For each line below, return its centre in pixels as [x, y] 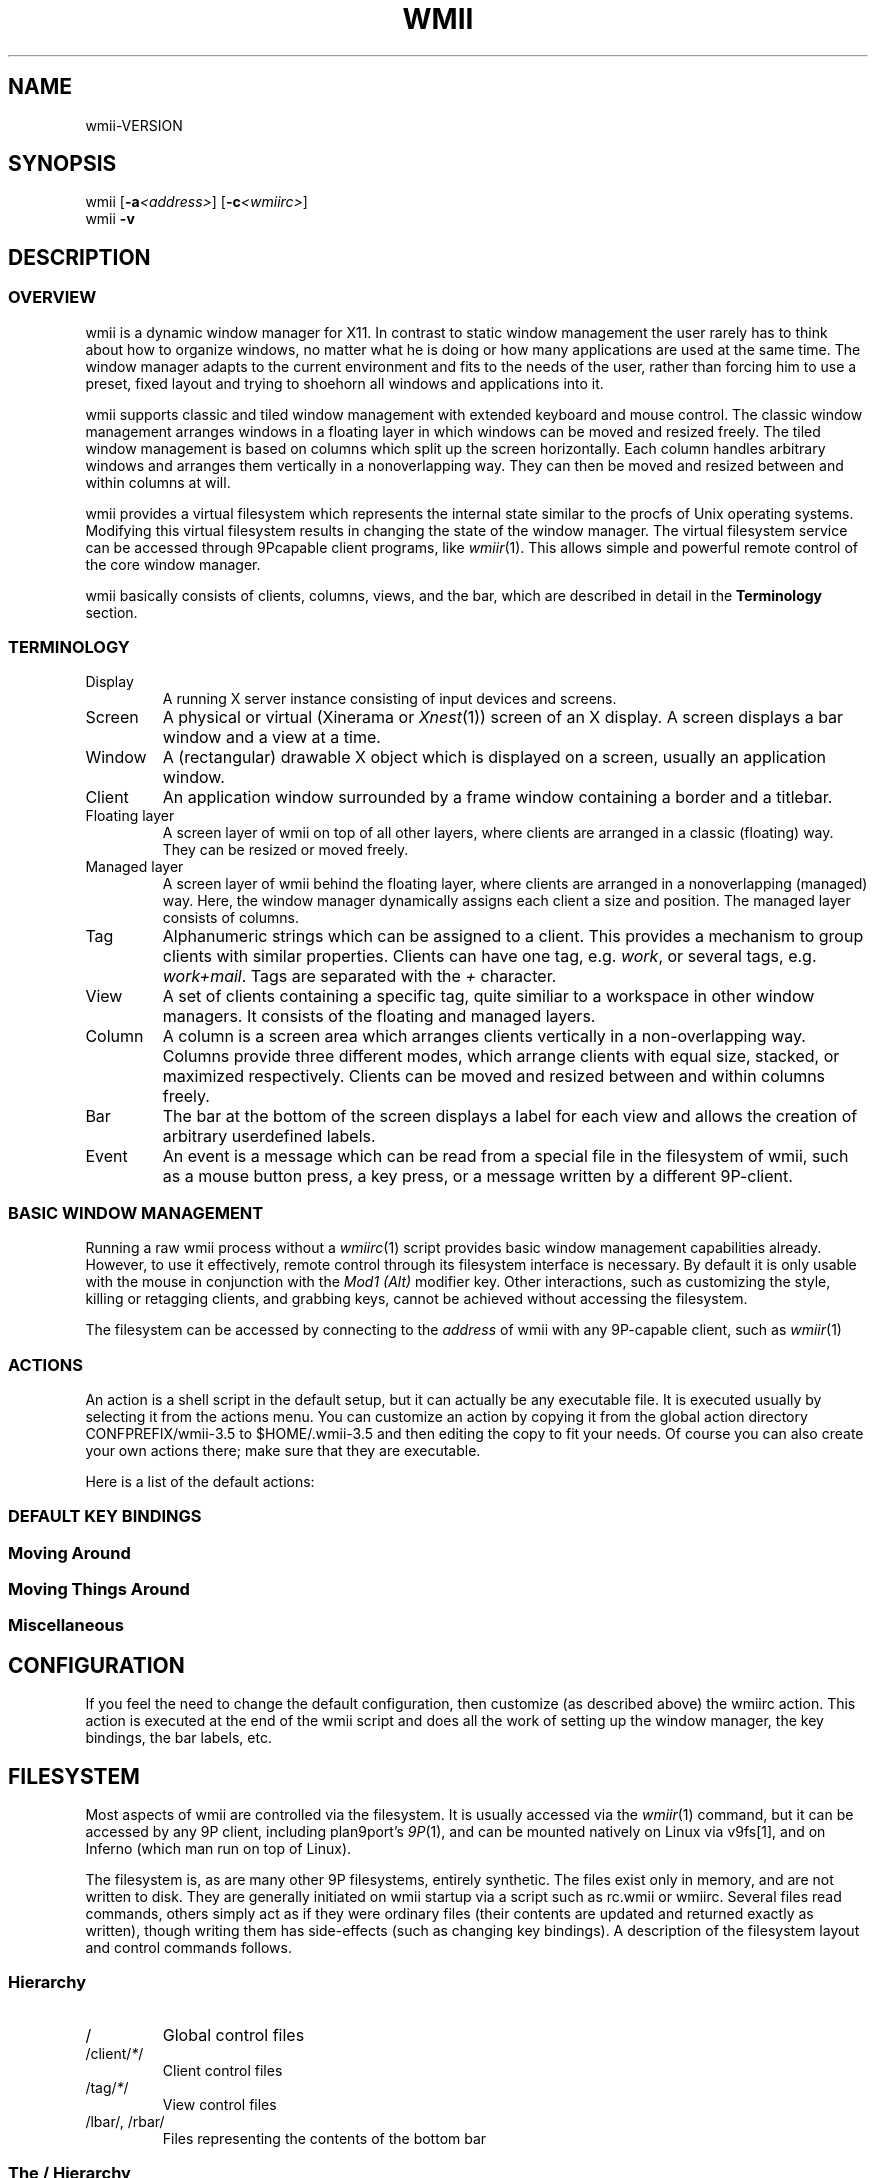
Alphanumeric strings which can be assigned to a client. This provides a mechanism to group [513, 936]
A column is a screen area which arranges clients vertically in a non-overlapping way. [484, 1036]
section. [111, 612]
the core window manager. [173, 564]
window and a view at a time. [271, 737]
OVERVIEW [52, 297]
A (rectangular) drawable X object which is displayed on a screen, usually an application [494, 757]
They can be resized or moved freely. [285, 850]
